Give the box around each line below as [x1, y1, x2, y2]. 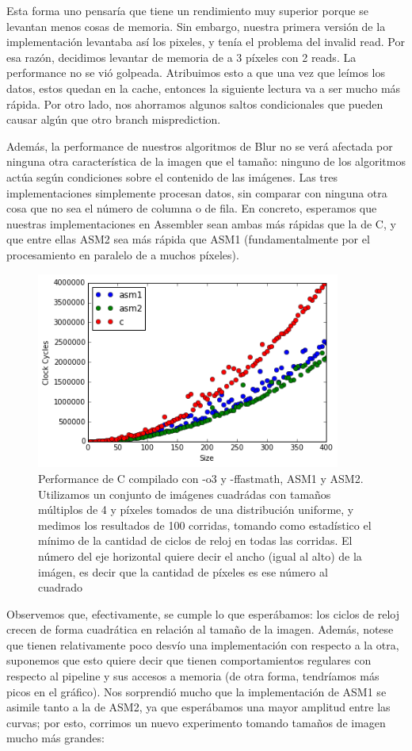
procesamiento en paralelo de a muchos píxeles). [6, 246, 239, 262]
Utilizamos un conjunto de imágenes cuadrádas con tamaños [38, 485, 331, 502]
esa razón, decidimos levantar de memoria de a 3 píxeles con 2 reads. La [6, 48, 357, 65]
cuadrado [38, 579, 83, 596]
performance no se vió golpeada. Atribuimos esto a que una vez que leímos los [6, 64, 386, 81]
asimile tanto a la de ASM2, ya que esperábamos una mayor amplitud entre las [6, 699, 391, 715]
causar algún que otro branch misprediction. [6, 111, 221, 128]
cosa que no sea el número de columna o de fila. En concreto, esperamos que [6, 200, 377, 216]
